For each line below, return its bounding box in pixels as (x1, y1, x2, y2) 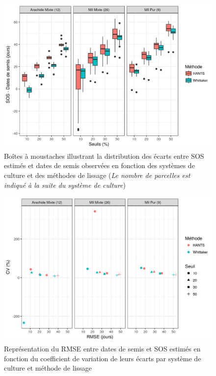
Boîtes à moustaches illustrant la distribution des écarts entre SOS (4, 150, 204, 161)
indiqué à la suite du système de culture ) (4, 179, 126, 190)
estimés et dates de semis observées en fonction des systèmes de (4, 160, 195, 171)
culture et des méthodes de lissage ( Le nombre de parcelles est (4, 170, 190, 180)
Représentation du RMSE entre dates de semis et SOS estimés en (4, 344, 201, 353)
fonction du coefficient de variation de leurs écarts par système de (4, 353, 201, 363)
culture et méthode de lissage (4, 363, 92, 373)
